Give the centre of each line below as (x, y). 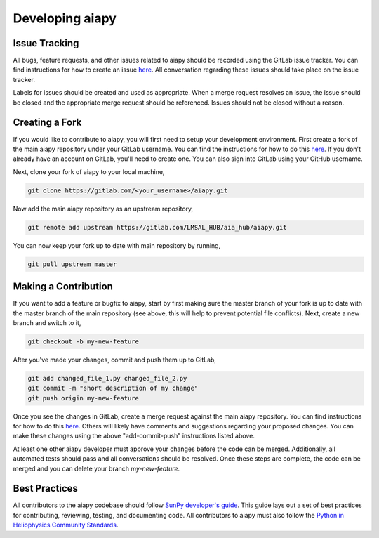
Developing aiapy (65, 18)
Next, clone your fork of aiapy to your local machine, (89, 171)
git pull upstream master (72, 264)
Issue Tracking (46, 43)
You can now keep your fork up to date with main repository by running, (117, 245)
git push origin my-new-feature (84, 398)
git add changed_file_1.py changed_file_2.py (107, 378)
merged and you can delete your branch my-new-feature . (97, 468)
